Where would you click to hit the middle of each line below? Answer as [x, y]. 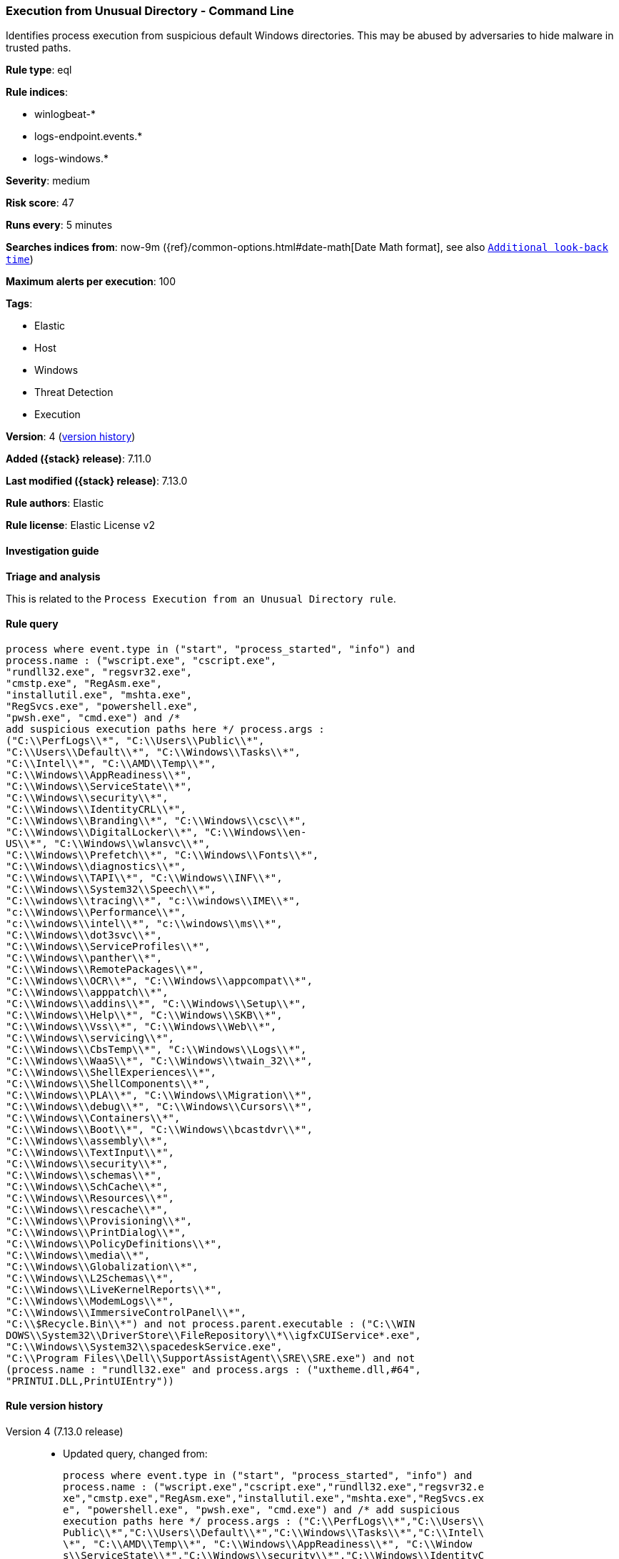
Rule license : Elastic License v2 [80, 525]
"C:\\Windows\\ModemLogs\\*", [90, 1301]
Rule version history [55, 1406]
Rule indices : [37, 92]
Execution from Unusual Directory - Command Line [150, 11]
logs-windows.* [71, 159]
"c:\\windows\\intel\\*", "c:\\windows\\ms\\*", [144, 923]
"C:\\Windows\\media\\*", [78, 1255]
